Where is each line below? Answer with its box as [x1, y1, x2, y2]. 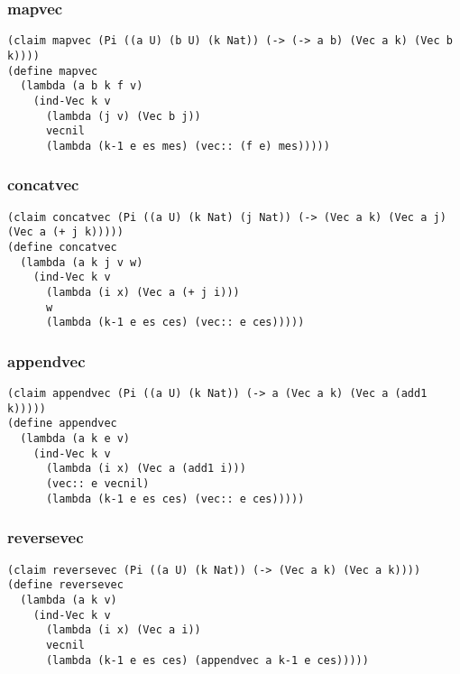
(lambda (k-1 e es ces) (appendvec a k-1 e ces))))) [45, 653, 369, 667]
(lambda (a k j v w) [20, 255, 143, 269]
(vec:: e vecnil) [45, 477, 150, 491]
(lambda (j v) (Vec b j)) [45, 109, 201, 123]
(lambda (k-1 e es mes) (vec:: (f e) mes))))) [45, 139, 330, 152]
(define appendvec [7, 417, 117, 430]
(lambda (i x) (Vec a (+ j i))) [45, 285, 240, 299]
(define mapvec [7, 64, 98, 78]
